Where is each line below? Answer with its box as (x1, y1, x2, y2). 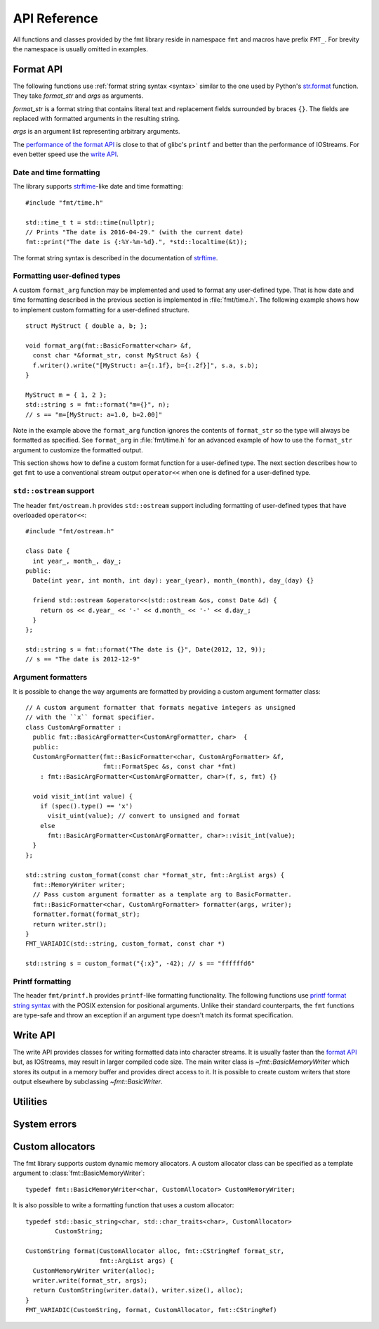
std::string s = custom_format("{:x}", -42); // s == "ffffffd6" (25, 960, 255, 967)
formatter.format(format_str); (32, 910, 140, 918)
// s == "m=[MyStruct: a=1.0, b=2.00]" (25, 410, 163, 419)
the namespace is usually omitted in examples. (13, 44, 149, 53)
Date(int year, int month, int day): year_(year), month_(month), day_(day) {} (32, 577, 314, 585)
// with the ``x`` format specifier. (25, 713, 156, 721)
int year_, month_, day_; (32, 557, 122, 565)
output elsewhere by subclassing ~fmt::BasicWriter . (13, 1077, 163, 1086)
